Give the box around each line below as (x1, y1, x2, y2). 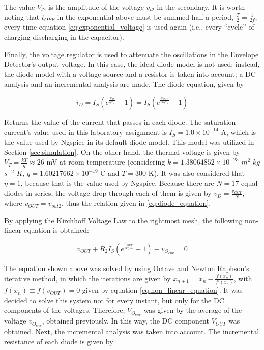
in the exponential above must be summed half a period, (57, 11, 233, 22)
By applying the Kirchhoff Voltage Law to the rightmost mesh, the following (4, 214, 243, 225)
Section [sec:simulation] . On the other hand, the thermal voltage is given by (4, 146, 240, 157)
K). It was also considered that (148, 168, 245, 178)
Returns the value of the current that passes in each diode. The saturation (4, 116, 236, 127)
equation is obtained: (23, 225, 89, 235)
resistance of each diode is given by (4, 336, 113, 346)
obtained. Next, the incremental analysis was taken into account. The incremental (4, 326, 259, 337)
